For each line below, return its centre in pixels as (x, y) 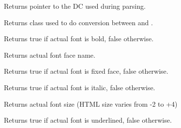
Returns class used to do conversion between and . (78, 22)
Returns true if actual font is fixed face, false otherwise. (86, 71)
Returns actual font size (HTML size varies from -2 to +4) (91, 104)
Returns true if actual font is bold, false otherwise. (79, 39)
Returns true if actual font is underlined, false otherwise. (88, 120)
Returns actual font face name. (50, 55)
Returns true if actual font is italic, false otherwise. (80, 87)
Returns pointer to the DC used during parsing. (75, 6)
